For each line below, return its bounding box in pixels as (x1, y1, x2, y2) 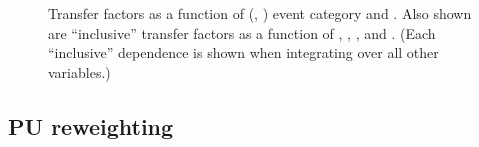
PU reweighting (8, 110, 174, 141)
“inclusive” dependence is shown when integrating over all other (48, 42, 439, 63)
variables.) (48, 61, 111, 82)
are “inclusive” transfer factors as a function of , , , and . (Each (48, 22, 436, 43)
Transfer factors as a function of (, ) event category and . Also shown (48, 3, 472, 24)
